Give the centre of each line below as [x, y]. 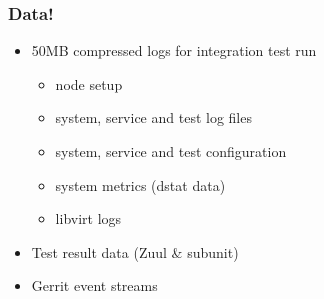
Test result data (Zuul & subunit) [135, 251]
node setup [89, 83]
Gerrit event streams [94, 285]
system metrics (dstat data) [140, 184]
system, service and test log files [153, 117]
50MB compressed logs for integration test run [174, 50]
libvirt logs [88, 218]
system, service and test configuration [171, 151]
